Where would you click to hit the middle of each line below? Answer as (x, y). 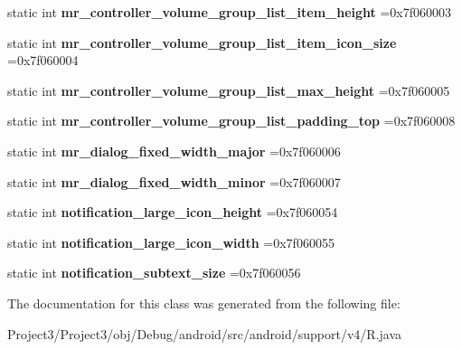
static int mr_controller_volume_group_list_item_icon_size (202, 42)
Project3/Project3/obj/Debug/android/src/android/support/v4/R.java (205, 333)
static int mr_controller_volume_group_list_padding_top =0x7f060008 (231, 121)
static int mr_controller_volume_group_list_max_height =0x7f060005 (229, 90)
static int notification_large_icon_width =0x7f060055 (171, 242)
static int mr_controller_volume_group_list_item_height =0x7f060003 (230, 12)
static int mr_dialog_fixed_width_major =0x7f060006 (174, 151)
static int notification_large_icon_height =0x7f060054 (173, 212)
